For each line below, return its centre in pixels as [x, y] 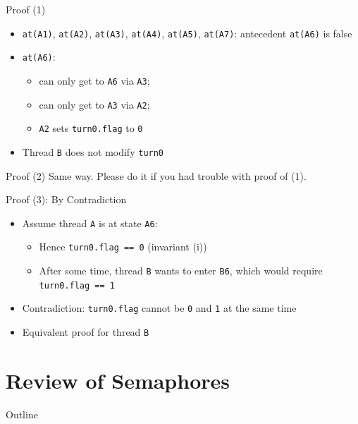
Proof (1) [26, 9]
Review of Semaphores [118, 380]
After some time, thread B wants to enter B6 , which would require [181, 271]
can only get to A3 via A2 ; [94, 104]
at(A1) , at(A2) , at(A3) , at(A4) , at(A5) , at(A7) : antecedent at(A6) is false [187, 33]
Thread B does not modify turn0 [93, 151]
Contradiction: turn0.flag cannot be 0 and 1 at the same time [159, 308]
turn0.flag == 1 [77, 285]
